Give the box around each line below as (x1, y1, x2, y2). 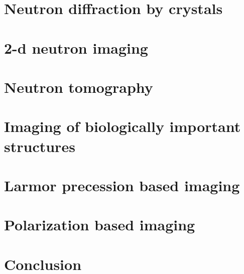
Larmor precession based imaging (4, 175, 240, 195)
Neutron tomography (4, 76, 153, 97)
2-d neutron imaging (4, 37, 148, 58)
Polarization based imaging (4, 214, 195, 235)
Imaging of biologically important (4, 116, 241, 136)
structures (4, 135, 75, 156)
